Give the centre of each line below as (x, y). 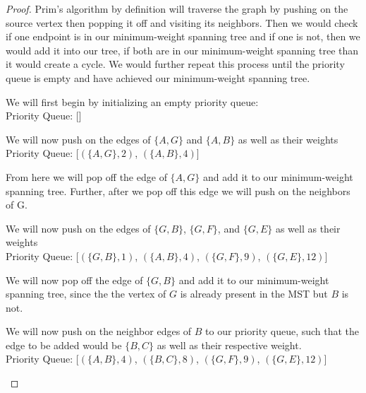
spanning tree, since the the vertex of (86, 294)
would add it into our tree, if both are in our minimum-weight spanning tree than (182, 50)
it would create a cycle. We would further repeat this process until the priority (175, 64)
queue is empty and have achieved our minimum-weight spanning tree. (158, 77)
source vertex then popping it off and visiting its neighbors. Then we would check (182, 22)
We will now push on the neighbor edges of (99, 331)
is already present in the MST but (254, 294)
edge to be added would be (64, 345)
